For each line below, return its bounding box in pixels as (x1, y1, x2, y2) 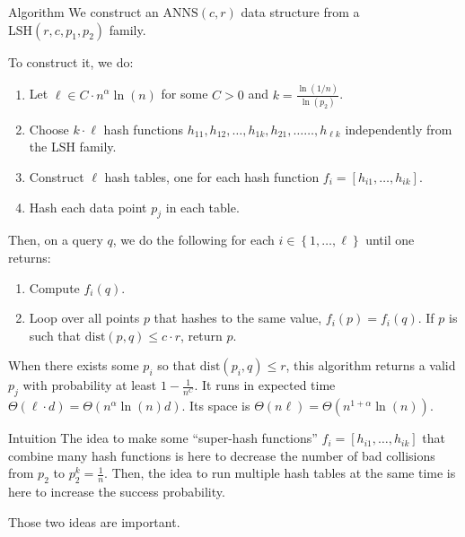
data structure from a (241, 3, 360, 21)
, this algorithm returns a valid (285, 356, 456, 375)
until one (365, 230, 415, 249)
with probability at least (22, 376, 157, 394)
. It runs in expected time (194, 376, 336, 394)
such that (29, 325, 82, 344)
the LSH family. (29, 137, 117, 156)
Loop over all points (29, 308, 140, 327)
